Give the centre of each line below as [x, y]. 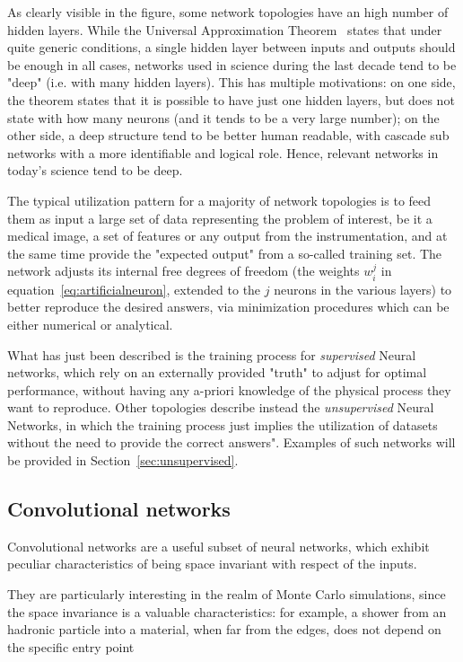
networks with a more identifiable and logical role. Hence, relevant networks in [223, 152]
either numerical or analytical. [90, 324]
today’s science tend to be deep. [95, 170]
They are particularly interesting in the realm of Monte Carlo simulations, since [227, 594]
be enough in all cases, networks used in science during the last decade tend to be [232, 64]
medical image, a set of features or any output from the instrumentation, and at [227, 236]
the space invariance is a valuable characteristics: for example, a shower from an [227, 611]
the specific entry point [71, 646]
